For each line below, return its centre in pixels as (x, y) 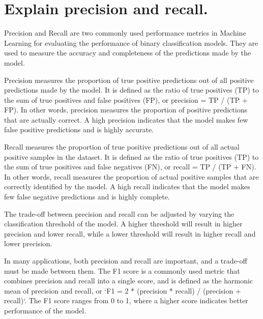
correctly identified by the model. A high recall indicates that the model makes (127, 186)
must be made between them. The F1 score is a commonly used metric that (122, 270)
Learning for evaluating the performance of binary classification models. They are (131, 42)
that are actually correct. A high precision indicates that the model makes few (126, 119)
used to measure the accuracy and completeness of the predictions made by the (128, 53)
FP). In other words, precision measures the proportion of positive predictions (126, 110)
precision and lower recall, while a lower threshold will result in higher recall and (130, 233)
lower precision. (28, 243)
